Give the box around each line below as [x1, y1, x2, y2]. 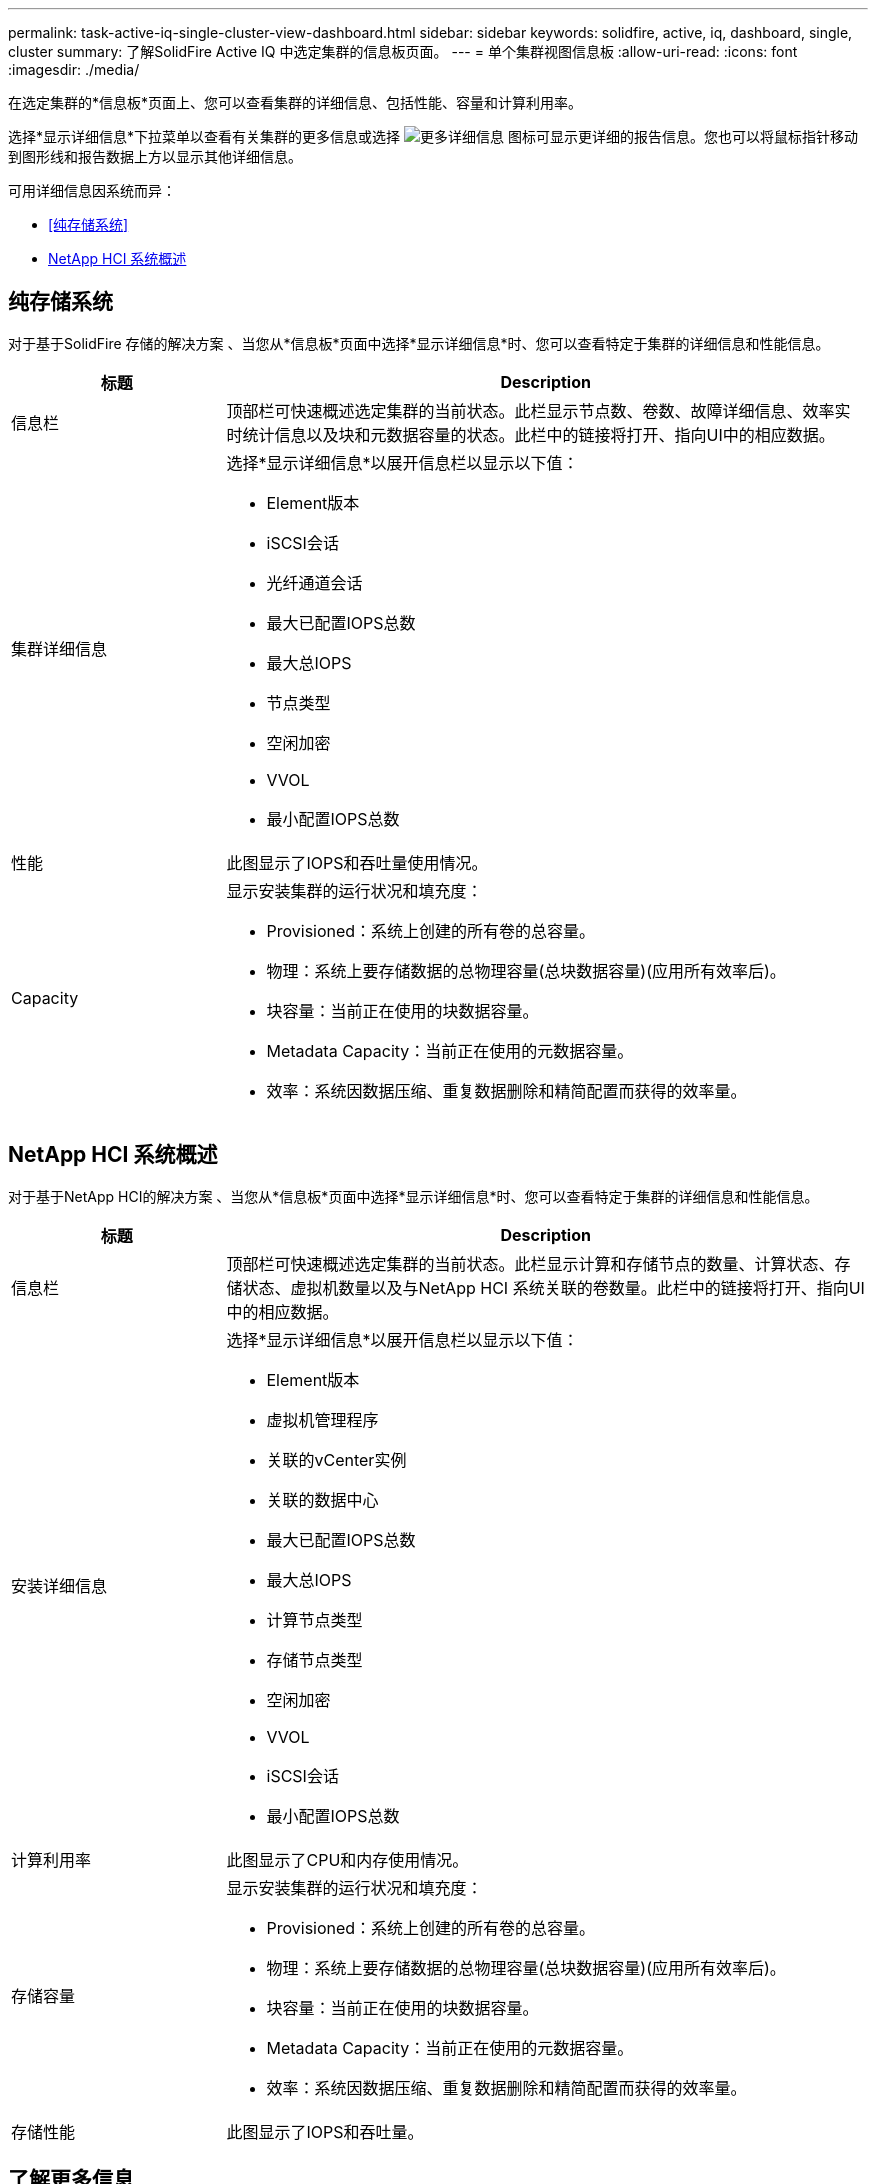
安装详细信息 [11, 1575, 108, 1596]
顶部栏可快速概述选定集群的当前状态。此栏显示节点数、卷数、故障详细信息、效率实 [226, 400, 851, 421]
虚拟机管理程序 [266, 1409, 379, 1430]
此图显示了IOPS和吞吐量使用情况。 [226, 852, 488, 873]
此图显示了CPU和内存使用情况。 [226, 1849, 469, 1870]
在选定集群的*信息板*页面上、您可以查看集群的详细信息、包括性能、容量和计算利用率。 [8, 94, 583, 111]
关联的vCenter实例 [266, 1449, 407, 1470]
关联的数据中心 [266, 1489, 379, 1510]
